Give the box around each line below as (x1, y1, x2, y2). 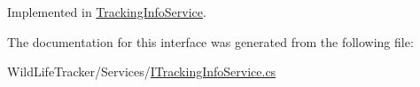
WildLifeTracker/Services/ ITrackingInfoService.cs (7, 62, 276, 81)
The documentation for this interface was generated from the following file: (7, 32, 414, 51)
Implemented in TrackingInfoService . (7, 3, 206, 20)
